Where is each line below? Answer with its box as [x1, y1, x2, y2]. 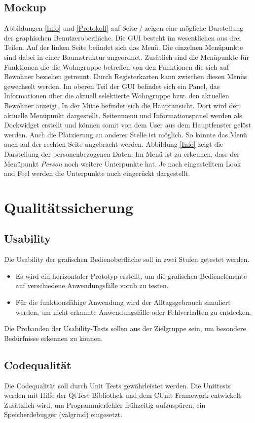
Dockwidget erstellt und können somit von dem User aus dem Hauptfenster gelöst [4, 120, 252, 130]
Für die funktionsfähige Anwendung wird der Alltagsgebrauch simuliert [15, 297, 231, 307]
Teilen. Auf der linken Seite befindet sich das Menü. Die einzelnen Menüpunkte [4, 42, 243, 52]
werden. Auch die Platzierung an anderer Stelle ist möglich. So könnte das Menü [4, 129, 247, 139]
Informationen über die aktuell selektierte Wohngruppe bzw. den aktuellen [4, 90, 229, 101]
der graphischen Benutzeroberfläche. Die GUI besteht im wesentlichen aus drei [4, 32, 241, 42]
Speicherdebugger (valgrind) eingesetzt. [4, 409, 123, 420]
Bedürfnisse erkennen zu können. [4, 333, 103, 343]
